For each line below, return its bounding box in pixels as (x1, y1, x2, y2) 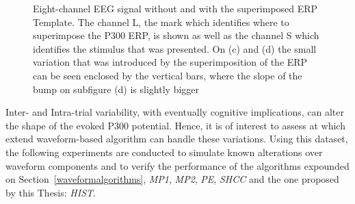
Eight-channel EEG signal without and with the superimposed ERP (33, 1, 318, 15)
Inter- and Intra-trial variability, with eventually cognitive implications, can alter (5, 105, 344, 119)
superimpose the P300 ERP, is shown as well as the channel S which (33, 28, 319, 42)
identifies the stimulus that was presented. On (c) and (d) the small (33, 41, 317, 55)
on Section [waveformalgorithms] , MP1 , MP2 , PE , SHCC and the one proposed (5, 172, 339, 186)
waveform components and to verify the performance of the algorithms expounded (5, 158, 350, 173)
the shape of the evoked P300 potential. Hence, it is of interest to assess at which (5, 118, 345, 132)
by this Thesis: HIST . (5, 185, 96, 199)
